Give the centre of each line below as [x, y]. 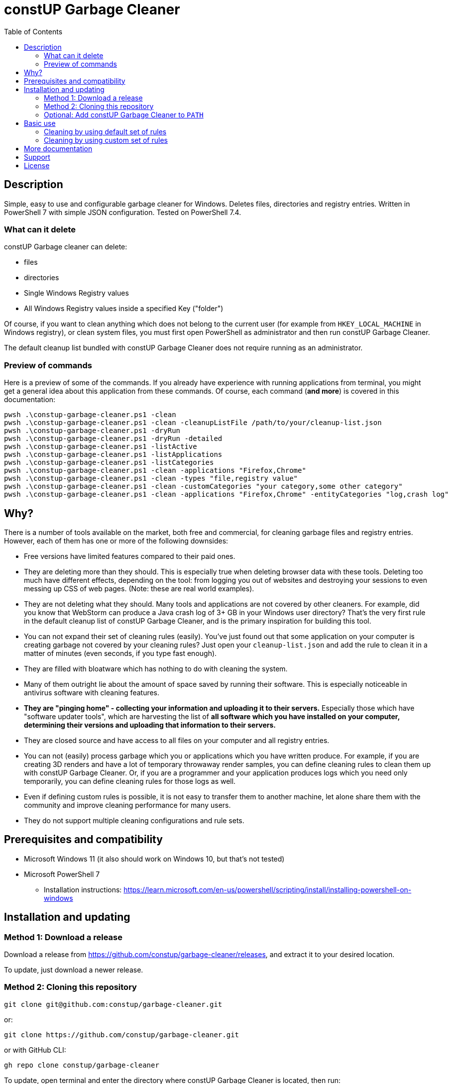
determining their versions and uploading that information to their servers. [150, 725]
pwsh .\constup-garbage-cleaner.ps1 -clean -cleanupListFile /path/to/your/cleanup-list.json [193, 423]
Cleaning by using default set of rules [105, 131]
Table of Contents [33, 31]
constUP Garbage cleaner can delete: [66, 247]
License [37, 165]
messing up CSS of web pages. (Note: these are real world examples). [139, 588]
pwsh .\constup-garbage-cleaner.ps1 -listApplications [113, 455]
